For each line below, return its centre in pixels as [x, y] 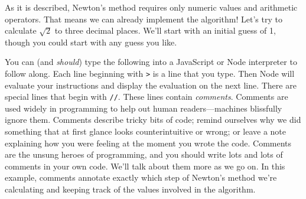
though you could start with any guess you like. [91, 42]
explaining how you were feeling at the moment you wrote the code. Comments [148, 143]
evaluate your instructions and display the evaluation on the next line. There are [151, 85]
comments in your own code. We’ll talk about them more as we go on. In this [145, 166]
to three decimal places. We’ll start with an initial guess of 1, [165, 30]
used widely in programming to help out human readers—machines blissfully [144, 108]
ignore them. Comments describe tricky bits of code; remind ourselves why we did [153, 120]
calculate [21, 30]
